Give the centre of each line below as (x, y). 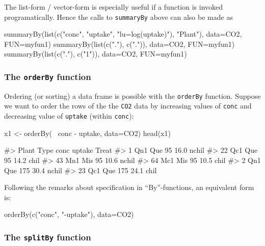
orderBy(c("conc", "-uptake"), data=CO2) (69, 214)
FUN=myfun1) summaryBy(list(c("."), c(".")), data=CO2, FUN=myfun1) (120, 44)
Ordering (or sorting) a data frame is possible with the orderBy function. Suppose (132, 95)
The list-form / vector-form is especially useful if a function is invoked (114, 7)
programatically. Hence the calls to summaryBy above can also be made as (118, 17)
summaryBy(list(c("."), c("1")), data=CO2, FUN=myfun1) (96, 54)
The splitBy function (48, 237)
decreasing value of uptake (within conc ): (69, 116)
